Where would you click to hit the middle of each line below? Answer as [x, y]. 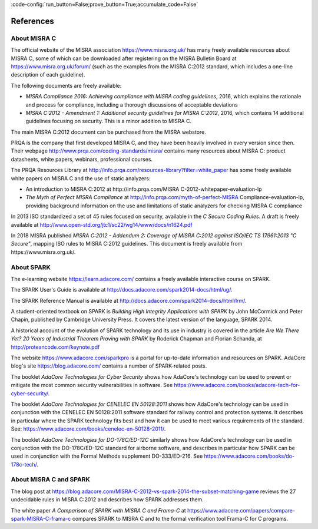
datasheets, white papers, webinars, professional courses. [82, 159]
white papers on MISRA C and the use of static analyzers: [81, 178]
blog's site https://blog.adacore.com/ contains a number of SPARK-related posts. [109, 366]
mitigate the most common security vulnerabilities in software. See [92, 385]
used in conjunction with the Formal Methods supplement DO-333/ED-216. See [107, 456]
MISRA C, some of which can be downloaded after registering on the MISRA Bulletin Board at [124, 58]
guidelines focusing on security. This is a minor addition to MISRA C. [108, 121]
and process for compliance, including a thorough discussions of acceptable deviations [132, 105]
